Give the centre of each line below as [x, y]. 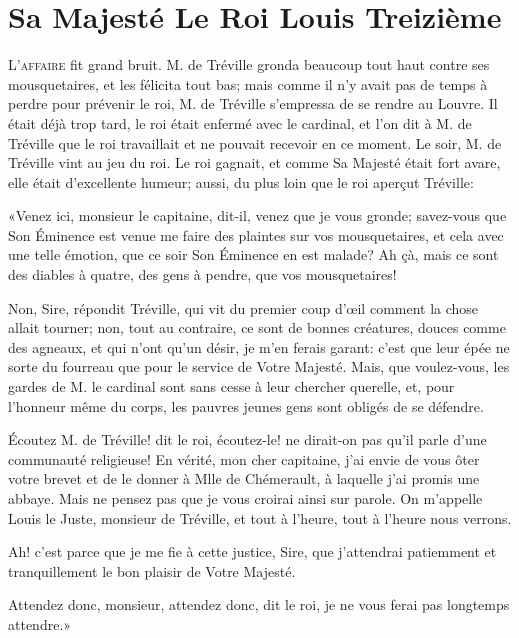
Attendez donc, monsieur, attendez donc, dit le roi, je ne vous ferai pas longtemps [259, 604]
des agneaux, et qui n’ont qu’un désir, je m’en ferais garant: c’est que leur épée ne [259, 346]
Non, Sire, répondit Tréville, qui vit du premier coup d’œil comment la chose [243, 307]
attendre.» [40, 623]
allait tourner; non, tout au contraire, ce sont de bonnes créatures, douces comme [257, 327]
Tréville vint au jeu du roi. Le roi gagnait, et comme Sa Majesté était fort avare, [254, 162]
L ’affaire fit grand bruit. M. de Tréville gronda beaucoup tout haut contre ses [249, 64]
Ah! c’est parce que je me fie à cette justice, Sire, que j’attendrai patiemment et [252, 551]
